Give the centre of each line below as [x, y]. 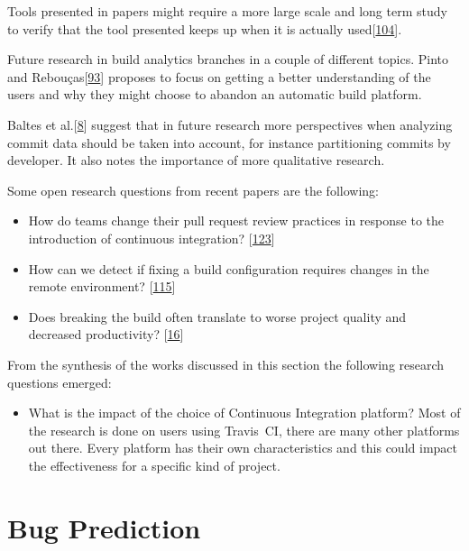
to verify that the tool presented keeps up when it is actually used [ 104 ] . [205, 28]
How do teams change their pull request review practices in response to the [236, 220]
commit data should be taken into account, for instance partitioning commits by [229, 142]
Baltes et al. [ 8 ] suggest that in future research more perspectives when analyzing [230, 124]
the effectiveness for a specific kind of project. [154, 465]
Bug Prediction [104, 527]
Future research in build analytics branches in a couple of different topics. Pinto [228, 59]
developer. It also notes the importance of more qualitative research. [196, 160]
